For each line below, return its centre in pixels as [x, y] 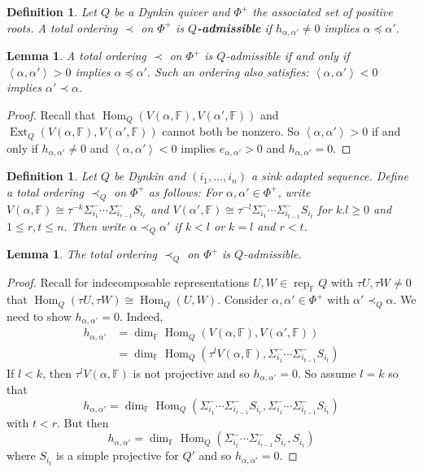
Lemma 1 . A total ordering [76, 56]
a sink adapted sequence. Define [330, 176]
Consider [246, 299]
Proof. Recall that [51, 114]
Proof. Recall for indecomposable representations [128, 282]
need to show [39, 316]
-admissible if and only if [288, 56]
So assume [330, 372]
